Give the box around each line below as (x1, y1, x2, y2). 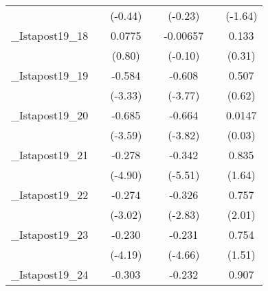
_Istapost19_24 (11, 266, 89, 282)
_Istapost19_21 (11, 147, 89, 163)
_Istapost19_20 (11, 107, 89, 123)
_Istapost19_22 (11, 187, 89, 202)
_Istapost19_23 (11, 226, 89, 242)
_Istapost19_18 (11, 27, 89, 43)
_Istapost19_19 (11, 67, 89, 83)
